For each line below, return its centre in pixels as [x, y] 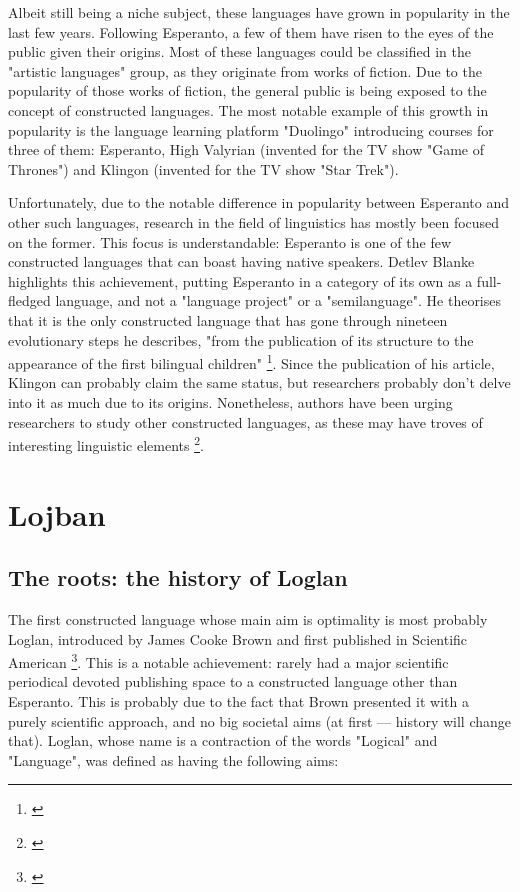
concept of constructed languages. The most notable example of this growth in [248, 109]
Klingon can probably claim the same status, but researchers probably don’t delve [259, 382]
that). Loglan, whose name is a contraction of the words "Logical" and [223, 740]
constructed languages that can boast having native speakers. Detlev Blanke [241, 261]
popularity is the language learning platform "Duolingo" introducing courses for [251, 129]
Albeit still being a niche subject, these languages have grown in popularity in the [259, 12]
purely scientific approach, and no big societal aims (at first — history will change [259, 720]
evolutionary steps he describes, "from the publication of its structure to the [241, 339]
